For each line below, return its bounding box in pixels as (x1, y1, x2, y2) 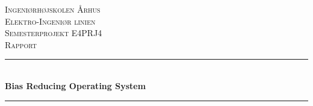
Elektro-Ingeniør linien (5, 14, 96, 27)
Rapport (5, 38, 37, 51)
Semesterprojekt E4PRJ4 (5, 26, 102, 39)
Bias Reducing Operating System (5, 79, 146, 92)
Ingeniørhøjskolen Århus (5, 3, 101, 15)
